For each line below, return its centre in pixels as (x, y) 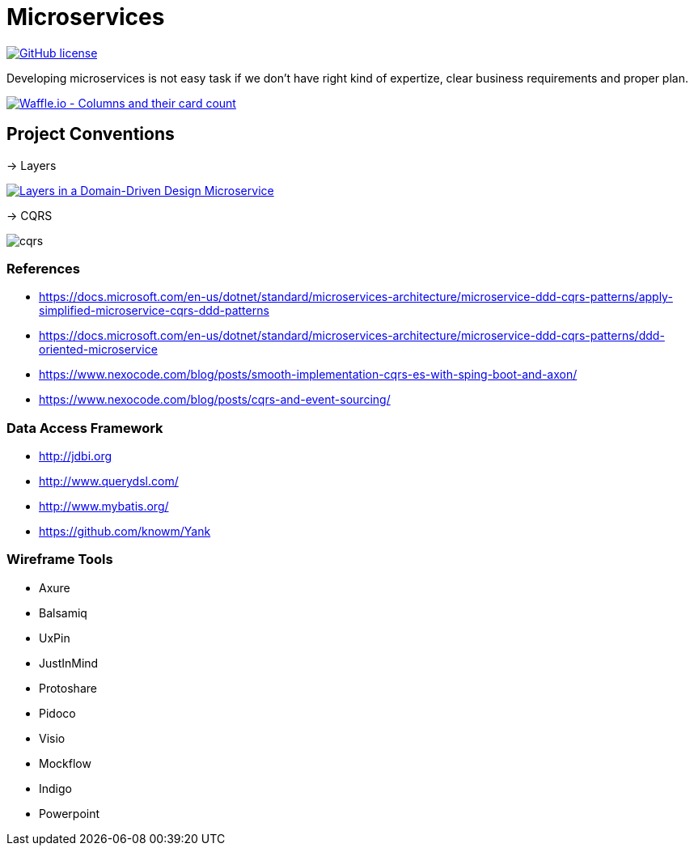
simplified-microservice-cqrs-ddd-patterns (154, 311)
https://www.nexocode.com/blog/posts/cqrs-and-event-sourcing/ (215, 400)
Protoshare (68, 688)
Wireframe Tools (60, 560)
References (43, 268)
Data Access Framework (85, 428)
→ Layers (32, 165)
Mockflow (65, 763)
